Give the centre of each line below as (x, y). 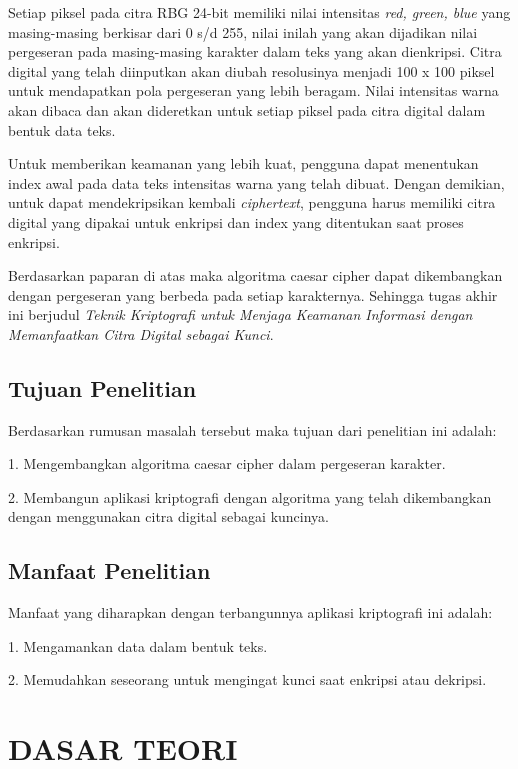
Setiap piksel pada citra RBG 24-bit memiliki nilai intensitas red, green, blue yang (259, 12)
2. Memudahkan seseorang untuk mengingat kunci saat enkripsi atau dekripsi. (247, 679)
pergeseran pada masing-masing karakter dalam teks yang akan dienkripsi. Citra (255, 51)
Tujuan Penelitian (102, 387)
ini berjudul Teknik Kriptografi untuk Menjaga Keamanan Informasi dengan (240, 314)
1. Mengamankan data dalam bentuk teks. (138, 645)
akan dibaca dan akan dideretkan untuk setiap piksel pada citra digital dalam (247, 109)
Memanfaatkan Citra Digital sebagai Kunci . (141, 333)
